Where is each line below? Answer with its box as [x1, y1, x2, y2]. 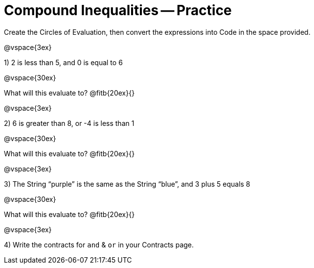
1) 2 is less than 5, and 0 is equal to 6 [4, 58, 123, 67]
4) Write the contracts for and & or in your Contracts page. [4, 240, 194, 249]
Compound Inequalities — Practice [4, 2, 232, 19]
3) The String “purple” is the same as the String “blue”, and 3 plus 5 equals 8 [4, 179, 250, 188]
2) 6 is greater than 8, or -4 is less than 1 [4, 119, 135, 127]
